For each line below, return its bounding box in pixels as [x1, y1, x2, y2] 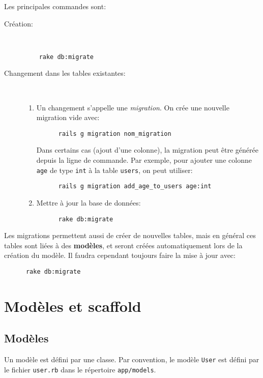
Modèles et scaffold [4, 295, 141, 316]
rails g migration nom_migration [58, 130, 171, 137]
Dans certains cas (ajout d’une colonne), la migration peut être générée [36, 144, 258, 155]
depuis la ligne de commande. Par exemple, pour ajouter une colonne [36, 155, 252, 165]
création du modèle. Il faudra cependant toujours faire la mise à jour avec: [4, 250, 236, 260]
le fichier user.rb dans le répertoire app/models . [4, 364, 156, 374]
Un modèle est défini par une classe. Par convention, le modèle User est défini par [4, 354, 259, 365]
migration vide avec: [36, 112, 100, 123]
